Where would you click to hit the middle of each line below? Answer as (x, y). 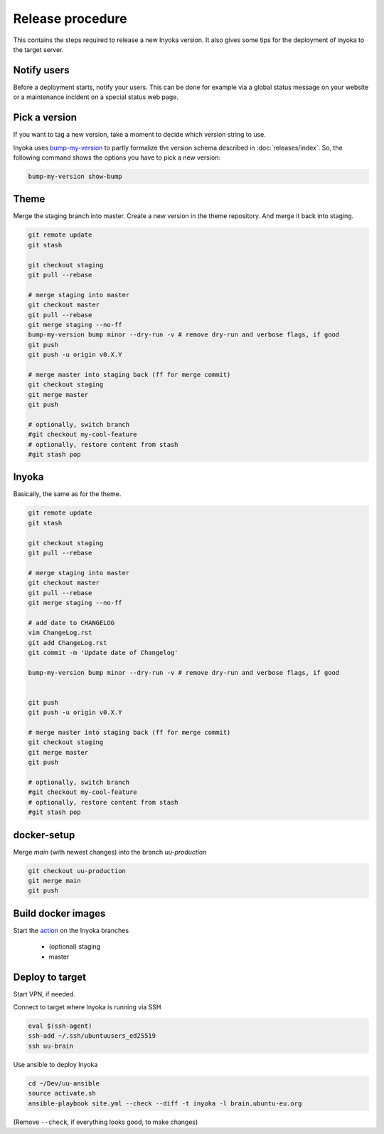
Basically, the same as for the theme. (67, 494)
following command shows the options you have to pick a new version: (117, 158)
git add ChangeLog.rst (68, 643)
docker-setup (44, 835)
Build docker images (59, 913)
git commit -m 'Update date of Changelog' (103, 653)
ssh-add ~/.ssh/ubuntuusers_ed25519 (92, 1036)
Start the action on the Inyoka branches (71, 930)
